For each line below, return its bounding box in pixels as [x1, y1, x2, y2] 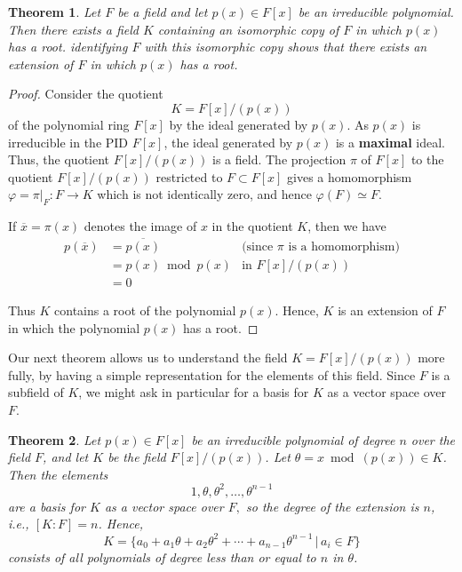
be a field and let [117, 3, 208, 20]
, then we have [307, 217, 386, 235]
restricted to [155, 167, 223, 186]
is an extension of [338, 301, 433, 320]
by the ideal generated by [169, 115, 308, 133]
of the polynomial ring [8, 115, 130, 133]
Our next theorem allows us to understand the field [8, 348, 288, 367]
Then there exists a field [8, 20, 139, 38]
